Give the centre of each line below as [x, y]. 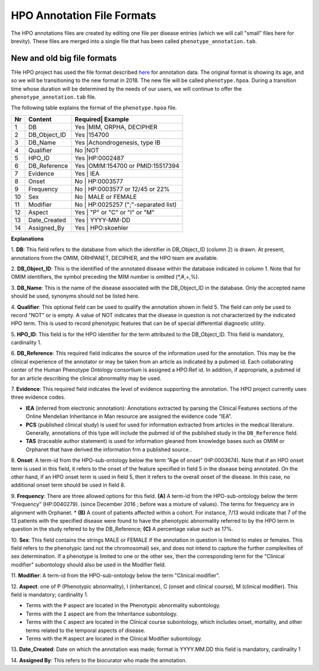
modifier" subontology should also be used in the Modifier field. [89, 565]
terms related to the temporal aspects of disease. [86, 630]
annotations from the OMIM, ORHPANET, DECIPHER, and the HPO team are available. [115, 258]
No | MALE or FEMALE [106, 197]
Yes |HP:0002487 [99, 158]
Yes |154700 [92, 135]
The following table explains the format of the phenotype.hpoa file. [94, 108]
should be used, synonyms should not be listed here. [75, 296]
